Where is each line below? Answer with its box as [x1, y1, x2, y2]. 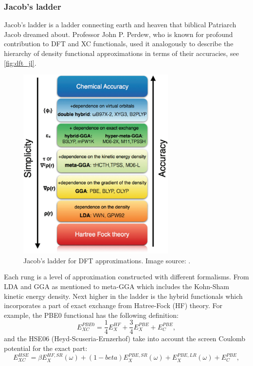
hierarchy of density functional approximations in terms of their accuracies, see [4, 48, 239, 58]
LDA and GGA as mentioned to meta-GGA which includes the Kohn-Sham [4, 281, 229, 291]
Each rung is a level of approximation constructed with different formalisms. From [4, 272, 249, 282]
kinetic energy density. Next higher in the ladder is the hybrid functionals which [4, 291, 243, 301]
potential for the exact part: [4, 343, 88, 353]
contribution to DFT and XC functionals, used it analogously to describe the [4, 38, 234, 49]
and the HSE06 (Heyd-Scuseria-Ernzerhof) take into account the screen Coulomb [4, 333, 246, 344]
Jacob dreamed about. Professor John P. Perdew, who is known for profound [4, 29, 233, 39]
